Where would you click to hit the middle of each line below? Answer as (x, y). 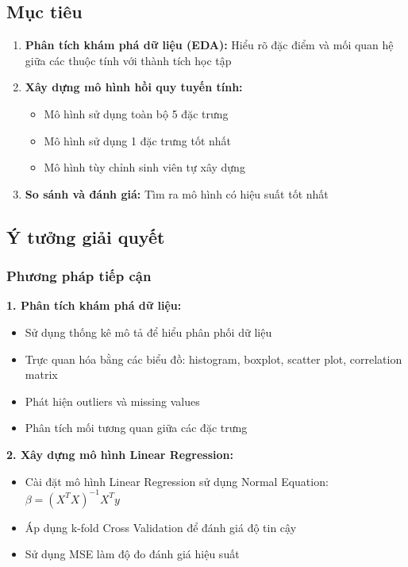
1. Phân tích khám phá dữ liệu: (94, 305)
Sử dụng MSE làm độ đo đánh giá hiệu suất (132, 554)
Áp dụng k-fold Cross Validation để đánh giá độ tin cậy (161, 527)
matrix (41, 374)
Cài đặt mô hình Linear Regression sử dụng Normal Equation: (177, 481)
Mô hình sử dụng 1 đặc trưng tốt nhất (138, 140)
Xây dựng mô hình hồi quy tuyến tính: (134, 87)
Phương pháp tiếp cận (79, 276)
